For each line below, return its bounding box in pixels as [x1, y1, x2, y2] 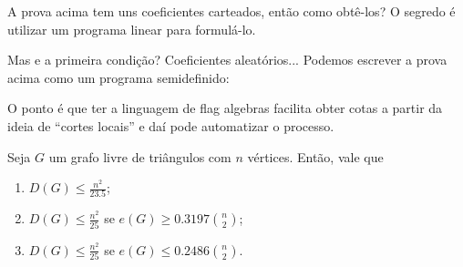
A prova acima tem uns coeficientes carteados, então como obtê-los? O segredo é [7, 2, 456, 20]
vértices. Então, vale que [247, 147, 384, 166]
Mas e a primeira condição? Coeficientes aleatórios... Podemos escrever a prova [7, 50, 448, 69]
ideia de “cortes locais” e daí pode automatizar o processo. [7, 116, 334, 135]
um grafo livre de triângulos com [48, 147, 231, 166]
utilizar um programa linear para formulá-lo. [7, 19, 256, 38]
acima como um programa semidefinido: [7, 67, 230, 87]
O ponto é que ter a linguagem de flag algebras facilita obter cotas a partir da [7, 98, 443, 118]
